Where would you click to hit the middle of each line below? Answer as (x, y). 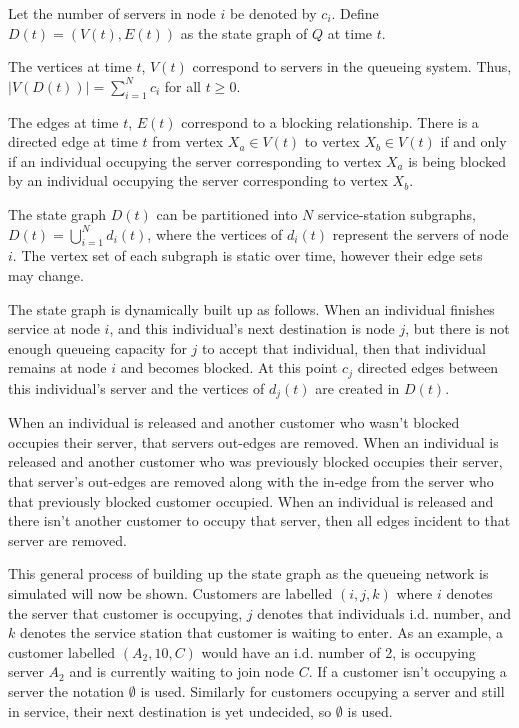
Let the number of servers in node (112, 13)
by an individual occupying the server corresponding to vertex (198, 180)
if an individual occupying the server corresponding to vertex (195, 160)
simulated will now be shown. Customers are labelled (170, 592)
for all (183, 85)
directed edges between (428, 367)
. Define (355, 13)
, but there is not (457, 328)
